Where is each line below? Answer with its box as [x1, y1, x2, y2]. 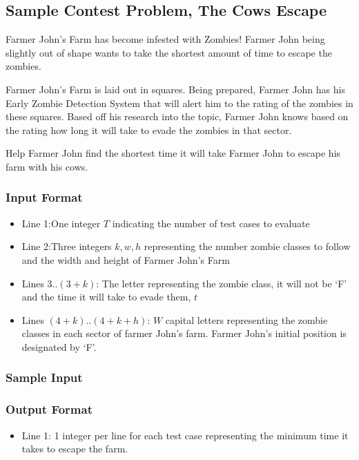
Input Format [6, 189, 83, 206]
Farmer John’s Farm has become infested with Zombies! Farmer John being [6, 32, 325, 46]
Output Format [6, 401, 93, 418]
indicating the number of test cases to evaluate [112, 215, 310, 230]
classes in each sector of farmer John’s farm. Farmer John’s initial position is [21, 326, 347, 341]
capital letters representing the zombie [165, 312, 328, 327]
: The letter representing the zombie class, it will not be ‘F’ [96, 276, 347, 290]
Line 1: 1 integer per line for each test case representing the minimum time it [21, 428, 349, 442]
